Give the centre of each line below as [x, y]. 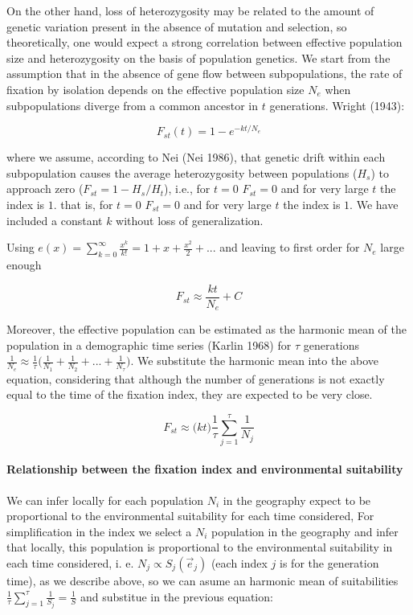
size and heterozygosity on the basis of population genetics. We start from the [198, 57]
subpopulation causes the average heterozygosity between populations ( [182, 172]
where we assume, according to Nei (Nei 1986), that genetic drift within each [196, 157]
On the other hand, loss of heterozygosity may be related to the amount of [190, 10]
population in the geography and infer [305, 531]
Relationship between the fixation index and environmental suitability [205, 469]
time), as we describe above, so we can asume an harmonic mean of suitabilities [202, 581]
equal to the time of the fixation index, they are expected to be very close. [190, 394]
